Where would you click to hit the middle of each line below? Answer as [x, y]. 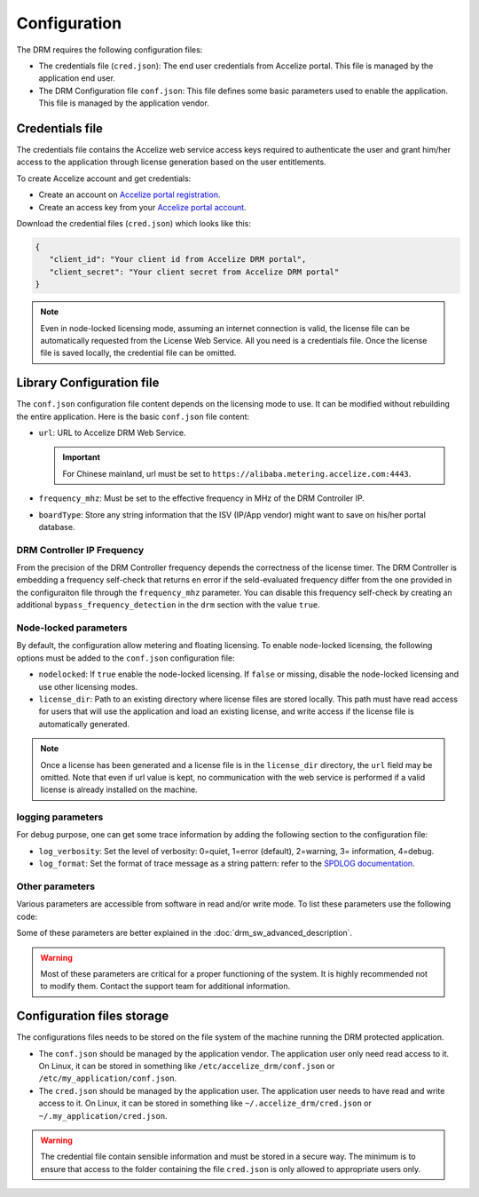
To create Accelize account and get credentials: [104, 178]
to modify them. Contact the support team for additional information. [165, 987]
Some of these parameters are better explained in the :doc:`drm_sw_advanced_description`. [185, 933]
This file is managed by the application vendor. [124, 103]
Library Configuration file [88, 383]
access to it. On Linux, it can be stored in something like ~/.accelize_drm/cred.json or [205, 1103]
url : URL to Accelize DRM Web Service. [112, 432]
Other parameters [56, 886]
